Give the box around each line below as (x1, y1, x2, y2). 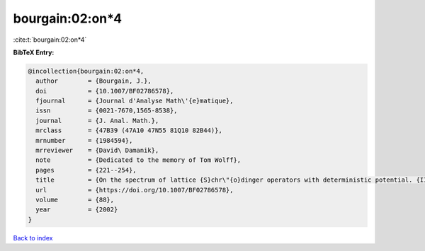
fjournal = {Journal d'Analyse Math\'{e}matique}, (35, 97, 234, 105)
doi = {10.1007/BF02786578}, (35, 87, 174, 95)
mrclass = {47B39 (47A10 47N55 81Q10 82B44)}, (35, 127, 222, 134)
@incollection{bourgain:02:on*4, (28, 67, 144, 75)
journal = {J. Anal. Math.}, (35, 117, 159, 124)
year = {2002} (35, 206, 118, 214)
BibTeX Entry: (13, 48, 55, 57)
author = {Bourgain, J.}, (35, 77, 152, 85)
